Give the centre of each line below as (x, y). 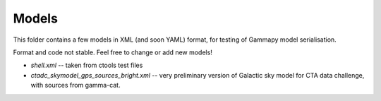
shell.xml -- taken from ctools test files (87, 65)
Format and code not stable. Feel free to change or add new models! (113, 52)
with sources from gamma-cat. (75, 85)
